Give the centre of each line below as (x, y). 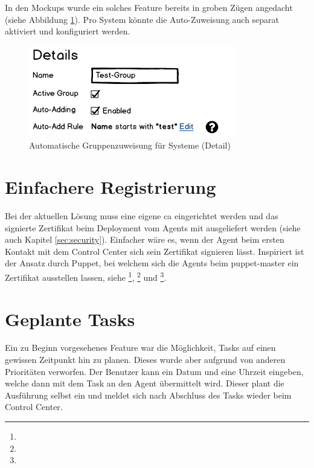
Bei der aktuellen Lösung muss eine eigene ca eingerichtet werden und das (142, 216)
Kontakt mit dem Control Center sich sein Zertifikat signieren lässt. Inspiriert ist (155, 251)
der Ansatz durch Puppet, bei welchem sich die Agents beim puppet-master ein (152, 263)
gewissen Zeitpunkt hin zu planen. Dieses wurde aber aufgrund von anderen (145, 360)
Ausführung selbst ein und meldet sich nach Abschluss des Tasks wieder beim (148, 395)
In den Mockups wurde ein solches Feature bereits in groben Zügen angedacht (149, 7)
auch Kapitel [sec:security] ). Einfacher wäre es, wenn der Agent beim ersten (145, 239)
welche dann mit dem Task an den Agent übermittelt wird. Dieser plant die (145, 383)
